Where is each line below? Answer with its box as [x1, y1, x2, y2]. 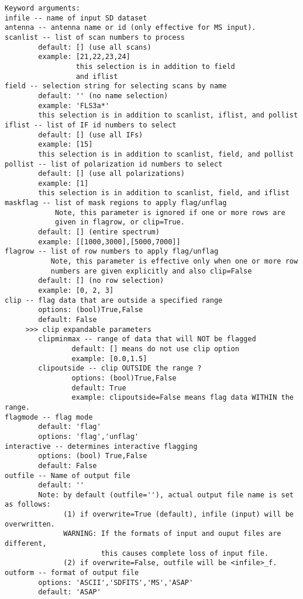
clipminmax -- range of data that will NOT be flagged [38, 335, 256, 344]
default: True [71, 383, 126, 392]
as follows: [5, 500, 51, 509]
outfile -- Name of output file [5, 471, 130, 480]
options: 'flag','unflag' [38, 432, 139, 441]
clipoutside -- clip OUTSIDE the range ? [38, 364, 202, 373]
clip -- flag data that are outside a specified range [5, 296, 223, 304]
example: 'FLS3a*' [38, 101, 109, 110]
